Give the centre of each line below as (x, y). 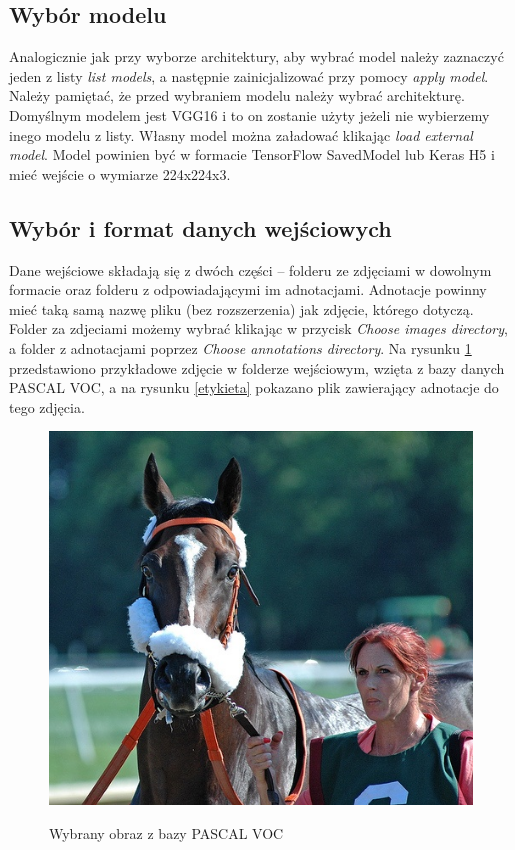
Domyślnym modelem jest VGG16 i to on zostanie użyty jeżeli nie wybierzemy (249, 114)
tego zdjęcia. (47, 406)
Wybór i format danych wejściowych (200, 227)
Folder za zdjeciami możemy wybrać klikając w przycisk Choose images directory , (258, 328)
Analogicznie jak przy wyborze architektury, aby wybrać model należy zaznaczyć (256, 56)
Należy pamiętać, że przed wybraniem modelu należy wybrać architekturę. (237, 95)
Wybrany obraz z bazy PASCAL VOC (166, 832)
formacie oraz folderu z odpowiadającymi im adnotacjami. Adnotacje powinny (248, 289)
